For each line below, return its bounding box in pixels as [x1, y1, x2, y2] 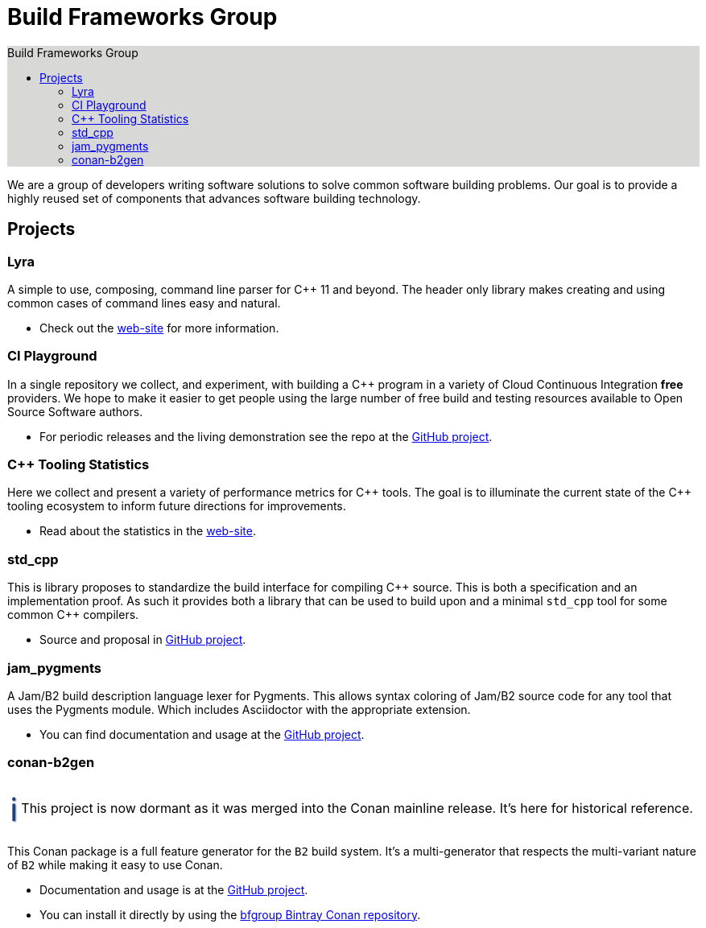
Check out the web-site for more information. [39, 320, 279, 335]
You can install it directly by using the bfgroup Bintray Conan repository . [39, 907, 421, 922]
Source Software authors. [7, 404, 143, 419]
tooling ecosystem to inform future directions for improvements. [7, 499, 346, 513]
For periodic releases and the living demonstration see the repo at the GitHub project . [39, 429, 493, 443]
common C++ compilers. [7, 608, 139, 622]
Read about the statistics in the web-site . [39, 524, 256, 538]
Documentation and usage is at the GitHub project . [39, 882, 308, 897]
